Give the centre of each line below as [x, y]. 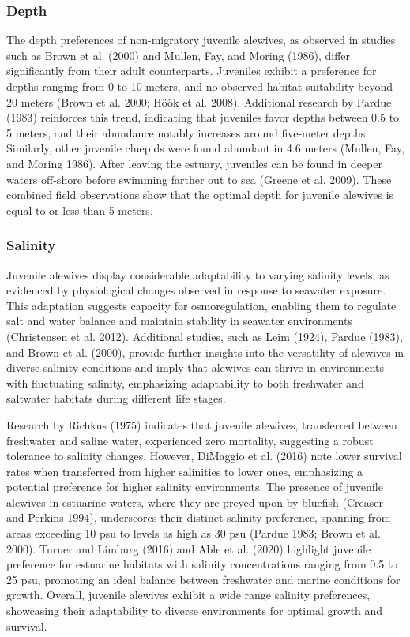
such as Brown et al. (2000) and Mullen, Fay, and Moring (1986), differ [179, 55]
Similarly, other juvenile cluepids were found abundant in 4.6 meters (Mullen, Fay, [205, 148]
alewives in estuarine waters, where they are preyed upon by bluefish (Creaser [195, 502]
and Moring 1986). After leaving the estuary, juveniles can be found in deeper [194, 163]
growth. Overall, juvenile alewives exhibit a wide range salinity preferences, [188, 595]
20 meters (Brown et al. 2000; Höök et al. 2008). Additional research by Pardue [199, 101]
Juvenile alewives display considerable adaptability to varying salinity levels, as [198, 274]
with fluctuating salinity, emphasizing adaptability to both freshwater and [185, 382]
